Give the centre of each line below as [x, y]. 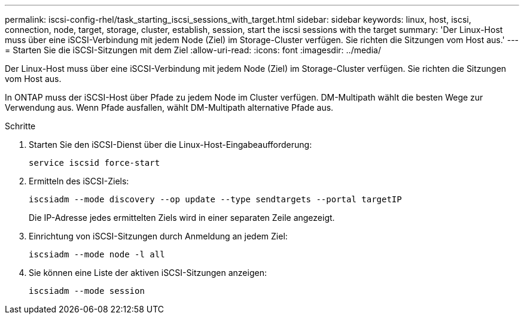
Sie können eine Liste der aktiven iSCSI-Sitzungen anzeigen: [148, 273]
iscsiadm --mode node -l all [97, 254]
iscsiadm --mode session [87, 291]
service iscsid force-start [95, 163]
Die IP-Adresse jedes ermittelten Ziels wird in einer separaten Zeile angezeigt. [182, 218]
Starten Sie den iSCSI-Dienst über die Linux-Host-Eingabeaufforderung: [170, 145]
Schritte [20, 126]
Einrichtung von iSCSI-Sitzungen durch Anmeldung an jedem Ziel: [158, 236]
